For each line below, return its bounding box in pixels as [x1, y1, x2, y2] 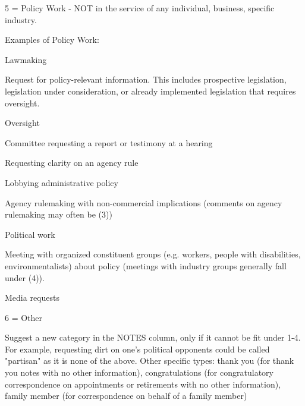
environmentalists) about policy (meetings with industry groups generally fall [5, 259, 287, 272]
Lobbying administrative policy [5, 176, 118, 188]
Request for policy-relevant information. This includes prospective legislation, [5, 73, 287, 86]
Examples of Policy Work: [5, 33, 99, 46]
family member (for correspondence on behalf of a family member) [5, 389, 247, 402]
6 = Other [5, 311, 43, 323]
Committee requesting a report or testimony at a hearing [5, 136, 213, 149]
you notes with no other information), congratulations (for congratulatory [5, 366, 273, 379]
